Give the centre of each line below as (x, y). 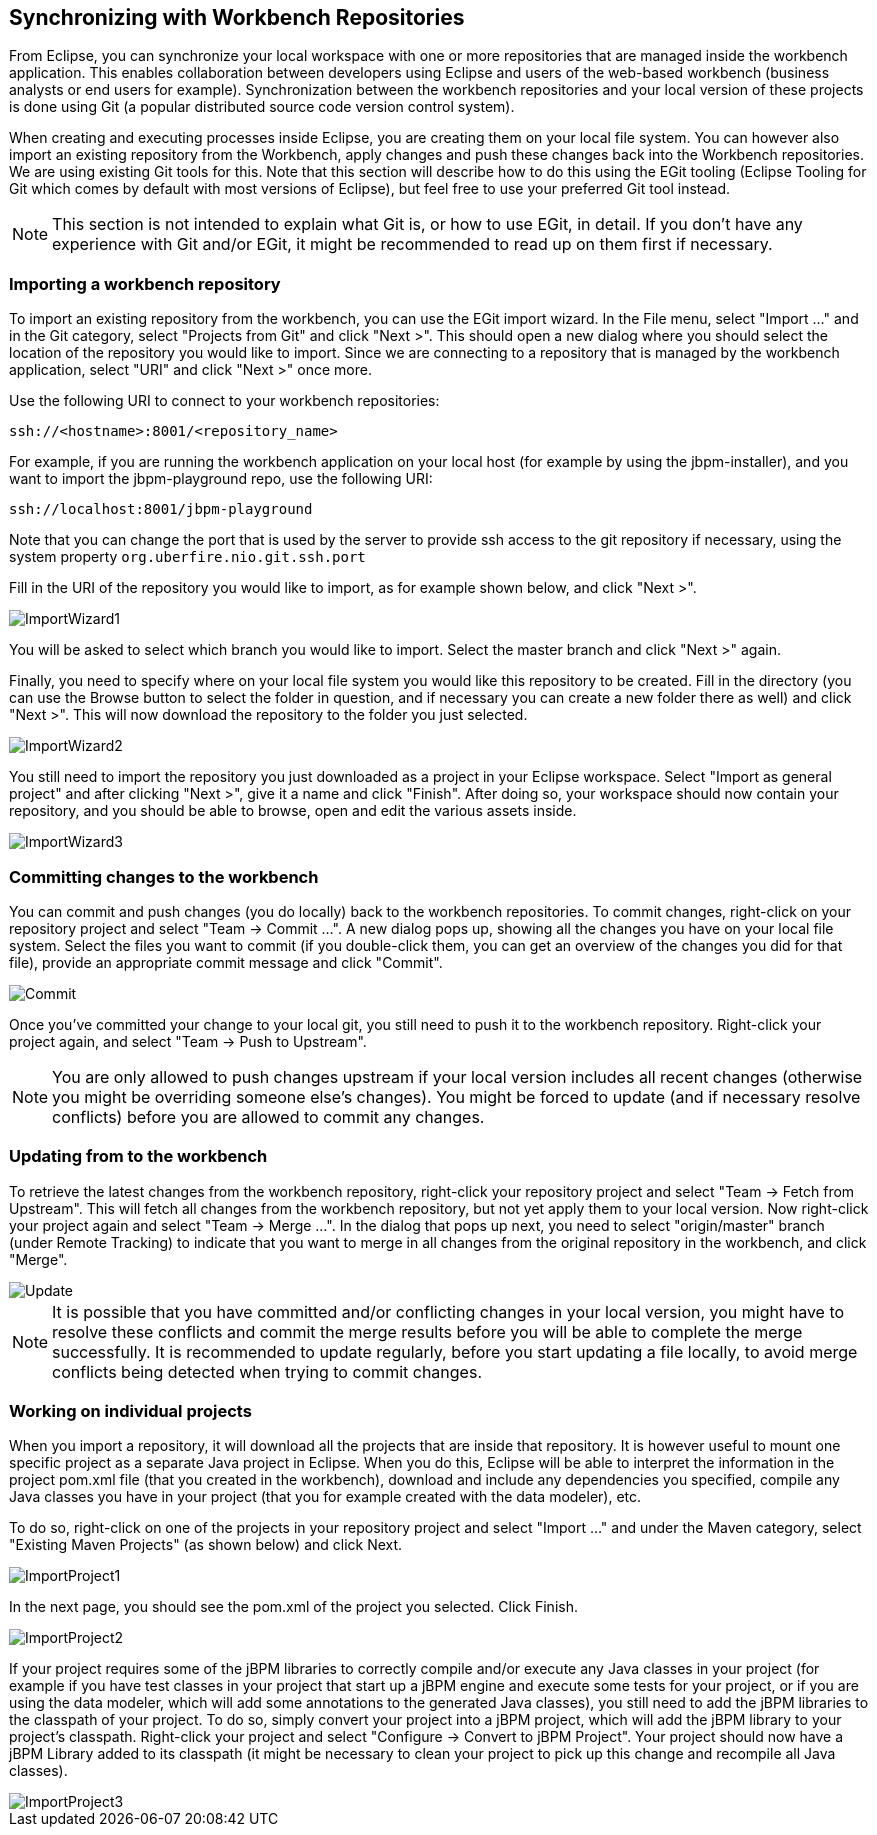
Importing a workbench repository (145, 283)
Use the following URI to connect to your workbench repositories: (224, 401)
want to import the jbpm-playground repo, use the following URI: (221, 479)
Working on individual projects (130, 1411)
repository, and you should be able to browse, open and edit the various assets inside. (293, 811)
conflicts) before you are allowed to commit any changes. (268, 1116)
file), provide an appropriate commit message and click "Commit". (226, 962)
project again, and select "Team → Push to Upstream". (188, 1041)
